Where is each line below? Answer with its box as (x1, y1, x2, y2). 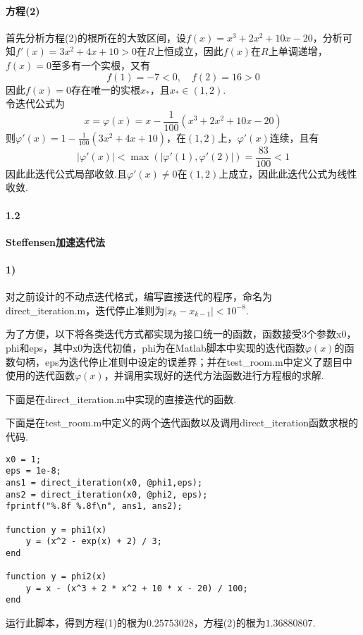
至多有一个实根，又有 (51, 57, 151, 72)
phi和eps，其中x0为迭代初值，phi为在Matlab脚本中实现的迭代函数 (6, 340, 305, 355)
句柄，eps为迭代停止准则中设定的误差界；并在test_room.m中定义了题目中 (15, 354, 352, 369)
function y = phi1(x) (6, 524, 107, 535)
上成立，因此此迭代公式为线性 (219, 166, 357, 180)
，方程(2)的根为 (193, 615, 266, 630)
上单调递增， (268, 44, 328, 58)
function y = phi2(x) (6, 572, 107, 582)
